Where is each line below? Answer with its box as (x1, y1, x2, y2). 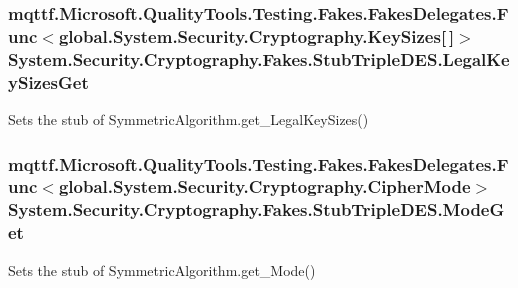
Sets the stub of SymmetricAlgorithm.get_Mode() (8, 259, 316, 280)
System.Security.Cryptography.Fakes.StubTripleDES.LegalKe (8, 46, 510, 71)
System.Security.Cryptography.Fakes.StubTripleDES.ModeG (8, 197, 505, 222)
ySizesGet (8, 69, 89, 94)
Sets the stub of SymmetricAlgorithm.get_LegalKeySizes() (8, 108, 369, 129)
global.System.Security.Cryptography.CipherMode (58, 174, 471, 199)
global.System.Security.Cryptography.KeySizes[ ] (58, 23, 455, 48)
